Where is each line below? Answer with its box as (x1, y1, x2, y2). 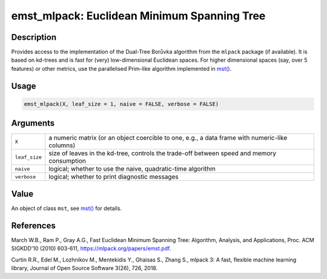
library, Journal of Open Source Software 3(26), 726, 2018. (11, 264, 158, 272)
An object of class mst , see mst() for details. (11, 205, 122, 212)
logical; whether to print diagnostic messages (48, 172, 179, 181)
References (11, 220, 56, 231)
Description (11, 32, 57, 42)
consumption (48, 157, 86, 165)
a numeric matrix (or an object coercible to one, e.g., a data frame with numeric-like (48, 134, 288, 142)
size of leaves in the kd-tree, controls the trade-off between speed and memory (48, 149, 277, 157)
